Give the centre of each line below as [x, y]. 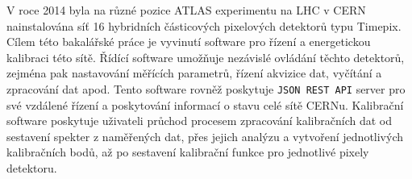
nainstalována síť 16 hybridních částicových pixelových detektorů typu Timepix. [204, 25]
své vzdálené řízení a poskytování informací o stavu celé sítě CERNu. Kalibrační [205, 104]
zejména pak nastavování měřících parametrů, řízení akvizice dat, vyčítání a [194, 73]
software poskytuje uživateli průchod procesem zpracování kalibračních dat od [199, 121]
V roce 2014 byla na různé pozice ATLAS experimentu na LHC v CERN [186, 10]
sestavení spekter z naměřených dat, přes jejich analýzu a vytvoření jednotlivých [205, 136]
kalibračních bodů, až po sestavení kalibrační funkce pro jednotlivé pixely [188, 152]
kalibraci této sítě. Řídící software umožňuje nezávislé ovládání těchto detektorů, [206, 57]
